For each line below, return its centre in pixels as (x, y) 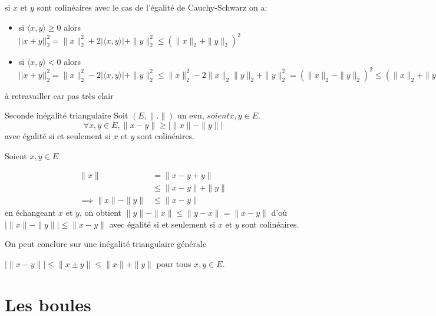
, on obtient (100, 213)
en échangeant (30, 213)
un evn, (191, 115)
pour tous (174, 264)
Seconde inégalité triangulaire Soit (67, 115)
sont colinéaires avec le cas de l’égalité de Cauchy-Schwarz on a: (152, 7)
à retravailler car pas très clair (59, 95)
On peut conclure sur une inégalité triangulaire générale (106, 244)
